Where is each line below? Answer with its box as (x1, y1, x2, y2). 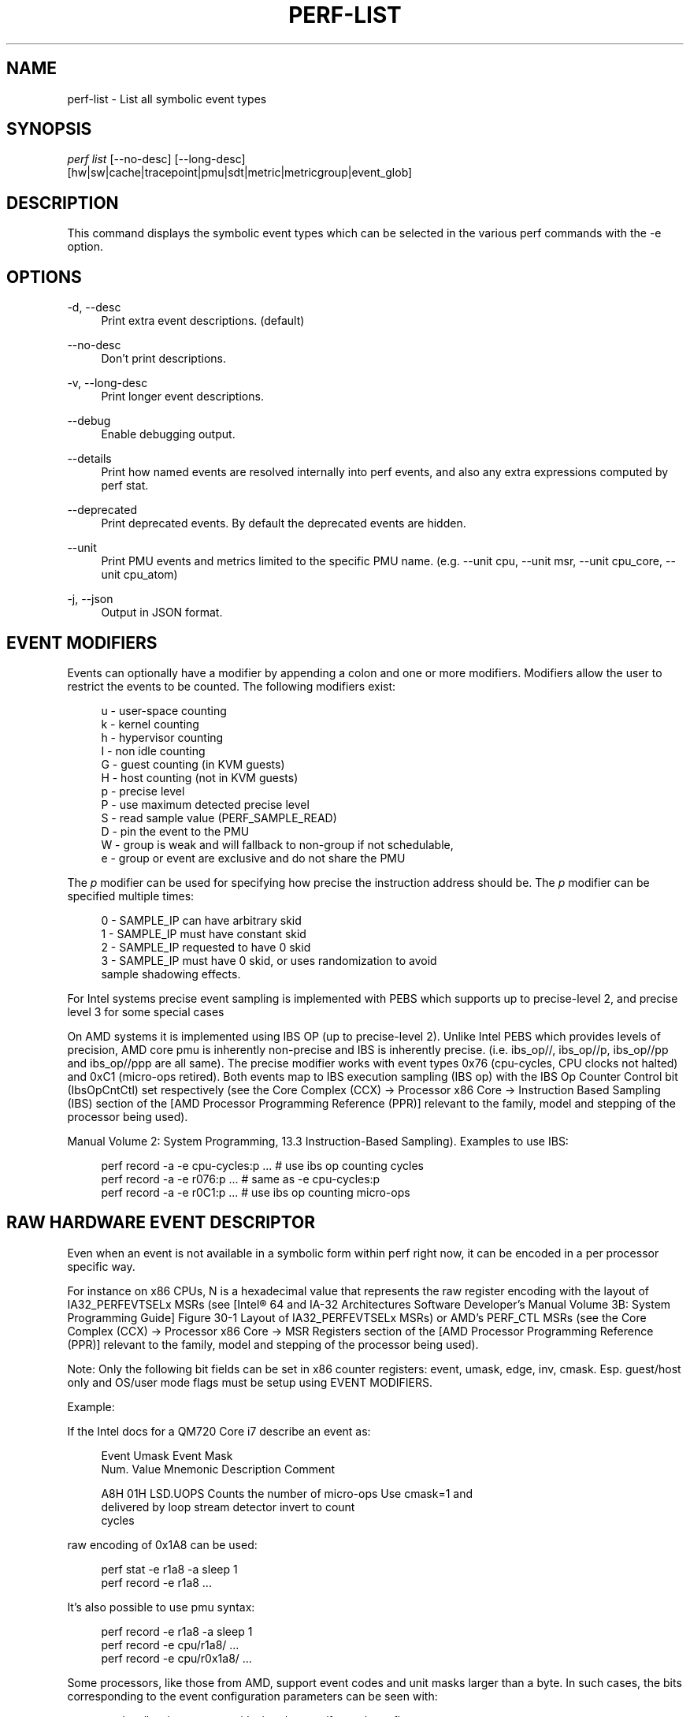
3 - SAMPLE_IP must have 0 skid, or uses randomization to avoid (101, 953, 437, 967)
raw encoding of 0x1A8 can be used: (67, 1537, 258, 1551)
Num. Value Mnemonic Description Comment (101, 1462, 336, 1476)
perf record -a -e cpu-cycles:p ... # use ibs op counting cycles (101, 1158, 424, 1172)
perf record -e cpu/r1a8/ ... (101, 1637, 239, 1652)
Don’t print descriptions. (101, 352, 226, 366)
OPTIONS (6, 266, 82, 287)
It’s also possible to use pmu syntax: (67, 1600, 255, 1614)
